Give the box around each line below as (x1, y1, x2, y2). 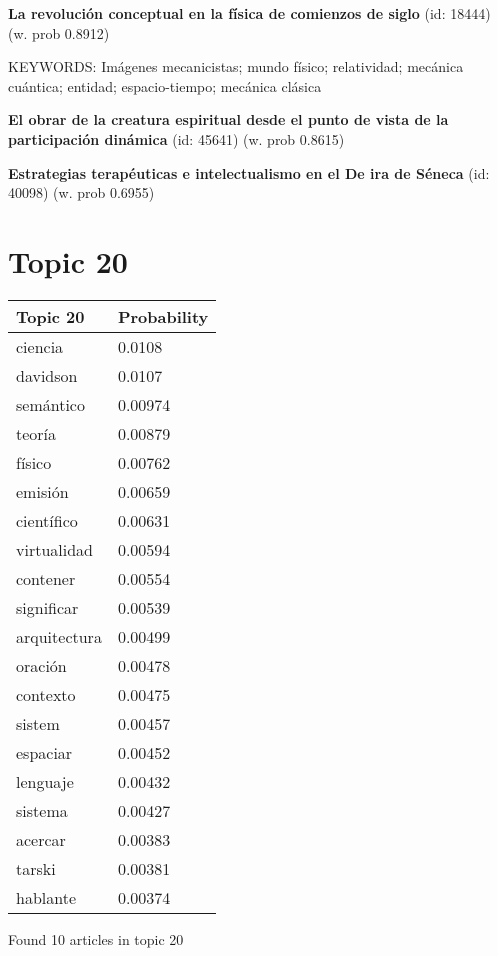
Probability (117, 304, 209, 328)
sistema (16, 798, 68, 822)
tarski (16, 856, 56, 880)
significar (16, 595, 79, 619)
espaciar (16, 740, 73, 764)
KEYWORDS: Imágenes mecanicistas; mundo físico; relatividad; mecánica (8, 56, 464, 77)
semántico (16, 392, 85, 416)
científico (16, 508, 78, 532)
